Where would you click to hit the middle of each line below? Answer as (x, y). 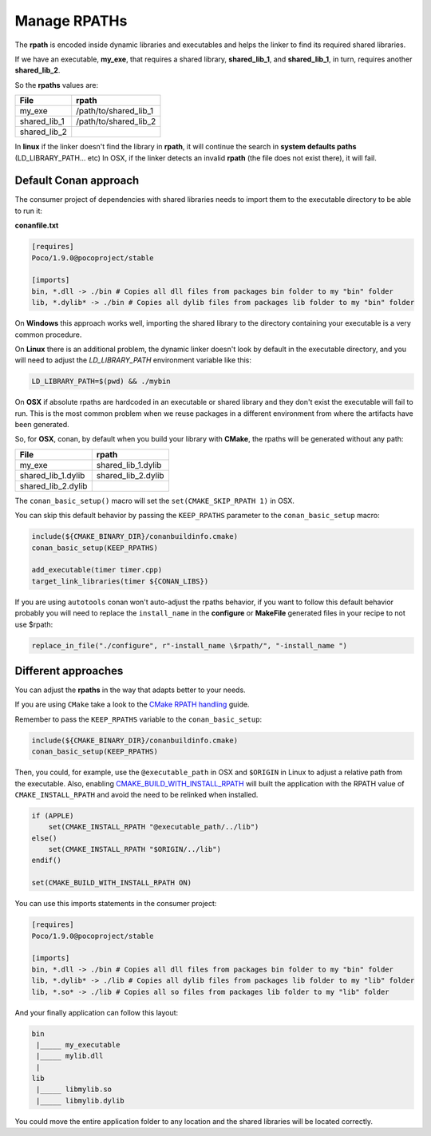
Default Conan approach (77, 181)
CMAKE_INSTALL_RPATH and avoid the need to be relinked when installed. (136, 794)
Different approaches (69, 671)
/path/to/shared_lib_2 (116, 121)
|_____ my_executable (78, 1045)
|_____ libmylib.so (74, 1089)
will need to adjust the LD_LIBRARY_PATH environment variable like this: (133, 360)
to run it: (29, 211)
